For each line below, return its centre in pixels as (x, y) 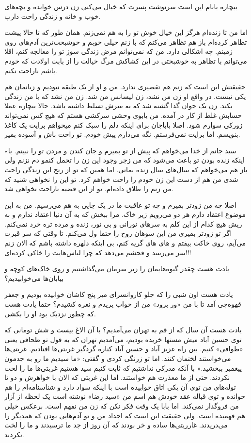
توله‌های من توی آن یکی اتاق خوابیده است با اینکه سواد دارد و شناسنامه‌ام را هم (120, 386)
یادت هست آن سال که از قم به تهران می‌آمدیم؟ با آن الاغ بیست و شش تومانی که (123, 330)
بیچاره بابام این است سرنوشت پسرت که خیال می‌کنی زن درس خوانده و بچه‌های (121, 6)
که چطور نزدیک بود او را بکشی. (50, 313)
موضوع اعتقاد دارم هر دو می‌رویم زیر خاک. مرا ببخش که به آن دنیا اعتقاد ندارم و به (125, 214)
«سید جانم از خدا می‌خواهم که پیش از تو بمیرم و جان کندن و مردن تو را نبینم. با (120, 150)
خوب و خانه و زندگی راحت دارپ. (53, 16)
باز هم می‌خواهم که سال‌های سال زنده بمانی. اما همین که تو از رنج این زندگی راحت (126, 169)
